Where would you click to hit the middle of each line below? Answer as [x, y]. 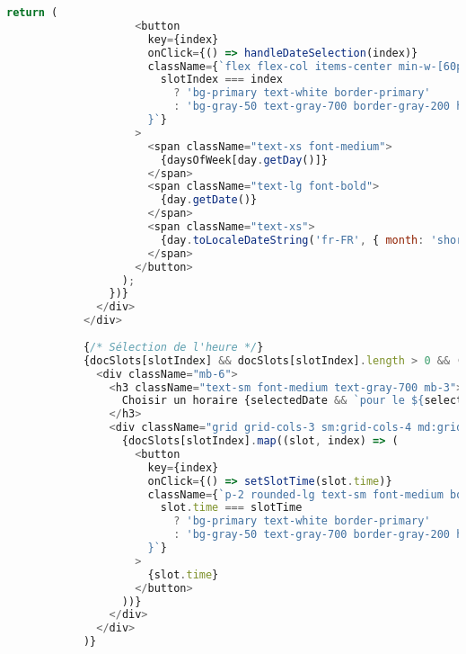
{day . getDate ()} [209, 200]
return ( [32, 13]
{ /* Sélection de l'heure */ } [173, 347]
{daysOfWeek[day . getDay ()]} [244, 160]
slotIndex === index [221, 80]
